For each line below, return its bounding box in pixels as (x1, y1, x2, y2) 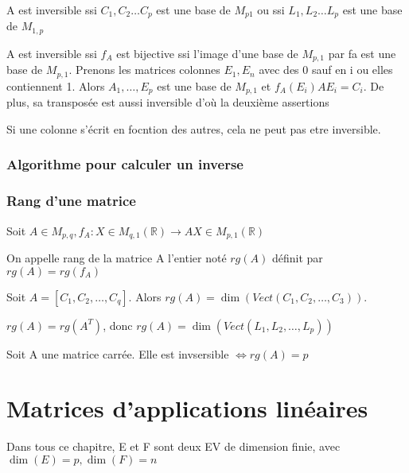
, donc (103, 316, 133, 333)
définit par (271, 249, 323, 266)
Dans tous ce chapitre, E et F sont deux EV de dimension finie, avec (6, 438, 341, 455)
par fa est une (328, 45, 396, 61)
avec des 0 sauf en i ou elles (259, 61, 393, 78)
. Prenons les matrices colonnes (68, 61, 220, 78)
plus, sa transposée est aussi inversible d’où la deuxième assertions (6, 94, 329, 110)
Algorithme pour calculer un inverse (6, 154, 243, 174)
